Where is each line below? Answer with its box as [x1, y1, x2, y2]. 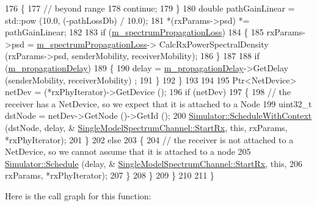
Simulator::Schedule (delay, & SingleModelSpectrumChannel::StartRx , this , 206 [5, 157, 303, 169]
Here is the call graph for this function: [5, 189, 151, 202]
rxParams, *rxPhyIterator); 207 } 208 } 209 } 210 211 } [5, 169, 214, 182]
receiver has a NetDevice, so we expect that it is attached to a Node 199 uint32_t [5, 97, 312, 110]
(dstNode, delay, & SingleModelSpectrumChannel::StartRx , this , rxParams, [5, 121, 288, 133]
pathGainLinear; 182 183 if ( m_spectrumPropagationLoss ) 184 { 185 [5, 26, 264, 38]
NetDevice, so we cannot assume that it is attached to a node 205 [5, 145, 251, 158]
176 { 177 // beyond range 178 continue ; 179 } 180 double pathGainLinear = [5, 2, 295, 14]
